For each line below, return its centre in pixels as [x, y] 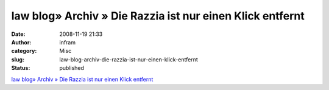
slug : [18, 59]
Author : [21, 42]
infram [68, 42]
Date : [18, 34]
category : [24, 51]
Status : [21, 68]
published [72, 68]
